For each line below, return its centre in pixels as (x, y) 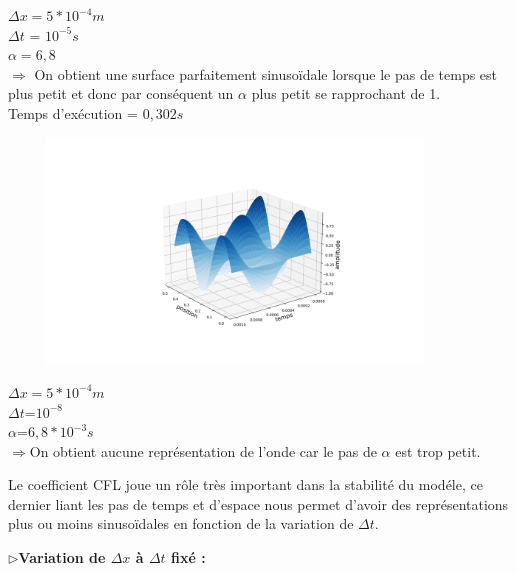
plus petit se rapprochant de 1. (346, 93)
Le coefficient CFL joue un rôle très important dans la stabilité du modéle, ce (245, 484)
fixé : (188, 557)
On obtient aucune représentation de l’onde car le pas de (203, 450)
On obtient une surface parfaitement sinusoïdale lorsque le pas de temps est (266, 73)
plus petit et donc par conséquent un (121, 93)
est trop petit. (438, 450)
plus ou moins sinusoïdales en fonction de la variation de (181, 523)
